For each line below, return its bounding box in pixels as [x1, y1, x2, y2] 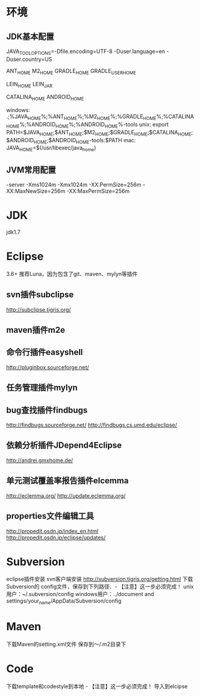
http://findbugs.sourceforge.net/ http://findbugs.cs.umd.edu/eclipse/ [6, 421, 178, 428]
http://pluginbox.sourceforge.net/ [6, 363, 89, 371]
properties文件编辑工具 [6, 511, 95, 521]
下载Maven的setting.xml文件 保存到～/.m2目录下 [6, 641, 127, 648]
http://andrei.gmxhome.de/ [6, 456, 73, 464]
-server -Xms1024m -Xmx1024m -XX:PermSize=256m [6, 181, 142, 188]
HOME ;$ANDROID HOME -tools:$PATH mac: [33, 136, 136, 145]
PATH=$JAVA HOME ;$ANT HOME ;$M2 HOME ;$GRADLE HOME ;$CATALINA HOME [6, 128, 192, 137]
